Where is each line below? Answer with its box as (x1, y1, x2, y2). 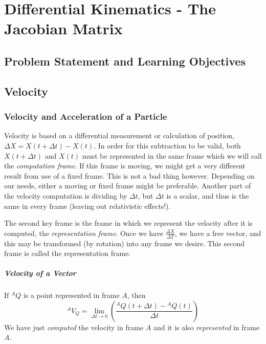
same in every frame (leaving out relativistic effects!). (4, 200, 171, 211)
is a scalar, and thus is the (166, 190, 249, 201)
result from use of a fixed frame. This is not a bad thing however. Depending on (4, 170, 255, 181)
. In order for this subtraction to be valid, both (94, 140, 241, 150)
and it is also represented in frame (153, 321, 259, 332)
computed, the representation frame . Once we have (4, 227, 163, 238)
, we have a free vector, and (174, 227, 261, 238)
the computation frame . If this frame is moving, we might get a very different (4, 160, 246, 171)
